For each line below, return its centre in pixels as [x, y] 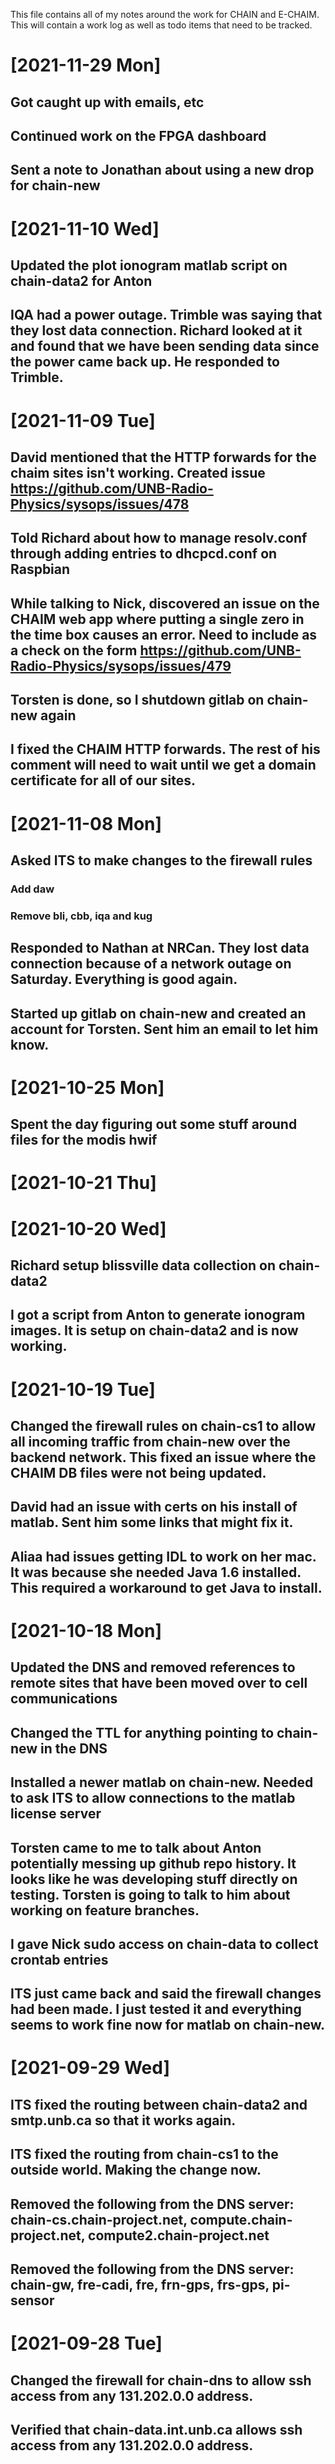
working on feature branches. [105, 1910]
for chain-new [55, 185]
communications [64, 1699]
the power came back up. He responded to [145, 362]
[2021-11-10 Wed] [85, 228]
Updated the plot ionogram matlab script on [149, 265]
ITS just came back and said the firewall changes [166, 1994]
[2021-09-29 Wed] [90, 2068]
